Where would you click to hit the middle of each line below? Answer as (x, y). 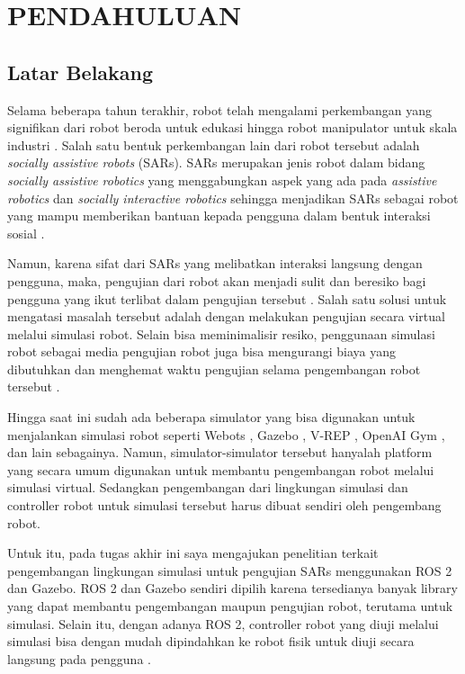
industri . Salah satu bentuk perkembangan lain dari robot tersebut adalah (214, 144)
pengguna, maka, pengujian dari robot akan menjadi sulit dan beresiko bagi (217, 280)
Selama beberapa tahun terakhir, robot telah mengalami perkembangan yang (219, 109)
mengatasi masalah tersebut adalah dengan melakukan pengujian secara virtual (226, 316)
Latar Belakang (80, 72)
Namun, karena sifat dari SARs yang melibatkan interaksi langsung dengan (215, 263)
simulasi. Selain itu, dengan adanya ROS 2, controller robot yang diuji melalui (223, 623)
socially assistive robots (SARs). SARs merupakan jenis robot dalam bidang (216, 162)
